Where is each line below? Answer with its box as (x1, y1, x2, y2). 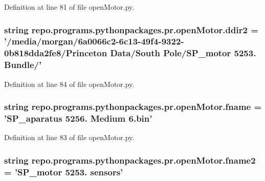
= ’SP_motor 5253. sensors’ (4, 165, 123, 178)
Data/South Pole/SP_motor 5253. (110, 47, 256, 59)
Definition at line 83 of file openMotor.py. (4, 132, 135, 143)
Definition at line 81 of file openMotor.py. (4, 2, 135, 12)
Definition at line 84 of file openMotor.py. (4, 78, 135, 89)
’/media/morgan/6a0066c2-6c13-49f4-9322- (4, 35, 184, 48)
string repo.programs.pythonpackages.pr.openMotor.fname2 (4, 153, 256, 166)
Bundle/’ (4, 58, 42, 71)
